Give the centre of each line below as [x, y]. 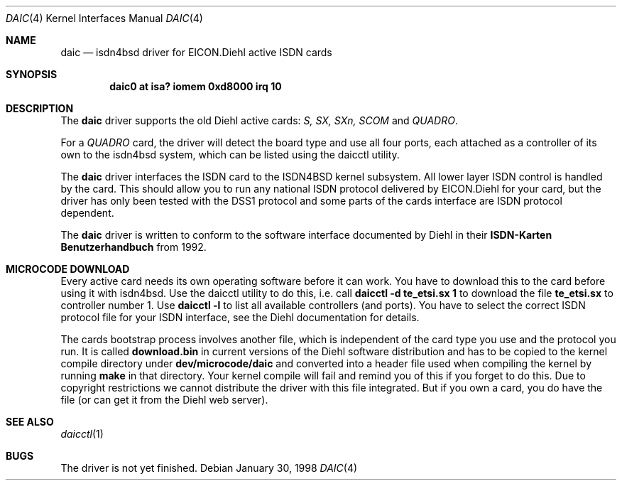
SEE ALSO [30, 422]
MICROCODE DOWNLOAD [68, 269]
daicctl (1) [82, 434]
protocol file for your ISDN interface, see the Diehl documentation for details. [240, 317]
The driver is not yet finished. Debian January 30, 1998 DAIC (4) [209, 468]
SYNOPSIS [32, 74]
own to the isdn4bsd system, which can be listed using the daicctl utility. [230, 155]
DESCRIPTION [40, 108]
